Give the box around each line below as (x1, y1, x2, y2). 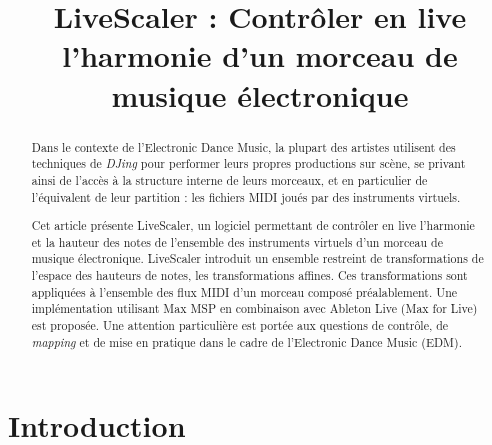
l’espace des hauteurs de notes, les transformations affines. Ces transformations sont (31, 267, 468, 284)
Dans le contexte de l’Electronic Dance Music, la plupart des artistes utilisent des (31, 138, 456, 155)
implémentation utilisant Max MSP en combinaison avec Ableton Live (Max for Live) (31, 300, 478, 317)
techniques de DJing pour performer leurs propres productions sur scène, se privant (31, 155, 466, 172)
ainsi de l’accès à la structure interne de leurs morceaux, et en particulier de (31, 171, 428, 188)
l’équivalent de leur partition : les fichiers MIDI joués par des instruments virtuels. (31, 188, 461, 205)
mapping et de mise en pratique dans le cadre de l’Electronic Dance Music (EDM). (31, 333, 462, 350)
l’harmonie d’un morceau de (62, 35, 458, 76)
